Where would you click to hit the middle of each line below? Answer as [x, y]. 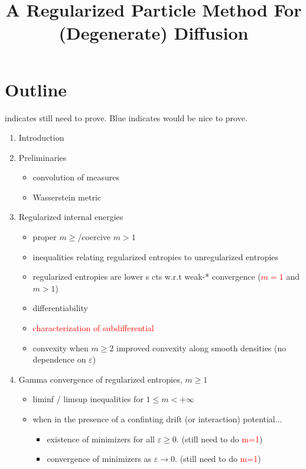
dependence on [59, 359]
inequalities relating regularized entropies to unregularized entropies [156, 256]
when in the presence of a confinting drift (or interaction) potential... [157, 419]
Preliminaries [43, 157]
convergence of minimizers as [99, 459]
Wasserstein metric [67, 197]
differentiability [60, 308]
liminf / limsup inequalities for [88, 399]
